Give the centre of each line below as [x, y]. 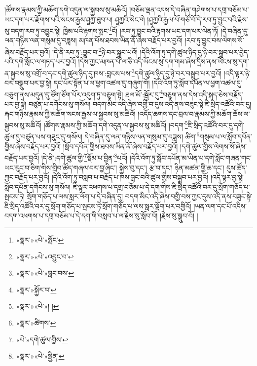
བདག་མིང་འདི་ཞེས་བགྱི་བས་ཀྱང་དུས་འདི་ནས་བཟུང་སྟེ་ [189, 196]
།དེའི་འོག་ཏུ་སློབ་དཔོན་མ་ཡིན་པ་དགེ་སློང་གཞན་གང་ [190, 157]
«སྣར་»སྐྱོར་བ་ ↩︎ [36, 289]
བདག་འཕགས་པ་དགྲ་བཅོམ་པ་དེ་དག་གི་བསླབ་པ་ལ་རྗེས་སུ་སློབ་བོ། [81, 216]
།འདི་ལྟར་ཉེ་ [237, 73]
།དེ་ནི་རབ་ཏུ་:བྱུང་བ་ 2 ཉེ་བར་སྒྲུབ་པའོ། [95, 51]
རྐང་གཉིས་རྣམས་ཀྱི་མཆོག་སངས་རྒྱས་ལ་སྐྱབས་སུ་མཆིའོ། [70, 113]
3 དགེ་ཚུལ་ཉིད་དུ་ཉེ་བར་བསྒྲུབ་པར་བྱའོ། [176, 72]
